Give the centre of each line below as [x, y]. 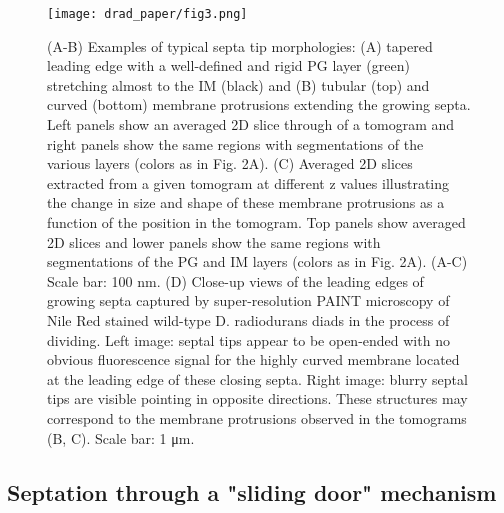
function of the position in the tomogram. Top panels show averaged [256, 222]
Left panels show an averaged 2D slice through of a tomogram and [251, 124]
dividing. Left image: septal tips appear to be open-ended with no [248, 339]
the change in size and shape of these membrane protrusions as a [246, 202]
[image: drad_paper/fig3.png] [147, 14]
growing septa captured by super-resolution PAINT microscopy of [248, 300]
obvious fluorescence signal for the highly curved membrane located [253, 359]
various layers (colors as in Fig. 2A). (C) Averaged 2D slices [230, 163]
